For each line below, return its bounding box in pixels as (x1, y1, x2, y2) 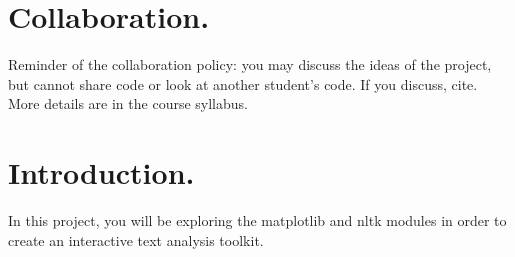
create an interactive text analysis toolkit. (8, 229, 264, 250)
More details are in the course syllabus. (8, 93, 248, 114)
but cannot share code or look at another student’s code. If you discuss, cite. (8, 73, 478, 94)
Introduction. (8, 152, 195, 193)
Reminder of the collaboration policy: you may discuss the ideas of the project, (8, 54, 492, 75)
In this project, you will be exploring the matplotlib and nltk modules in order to (8, 210, 507, 231)
